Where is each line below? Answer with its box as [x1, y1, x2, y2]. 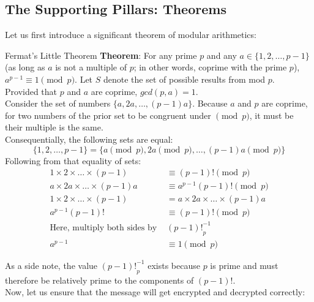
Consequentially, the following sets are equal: [5, 132, 173, 145]
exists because [148, 259, 200, 271]
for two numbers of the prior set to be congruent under [5, 108, 211, 121]
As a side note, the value [5, 259, 98, 271]
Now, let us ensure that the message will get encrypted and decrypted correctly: [5, 285, 305, 298]
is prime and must [210, 259, 278, 271]
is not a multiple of [55, 61, 127, 74]
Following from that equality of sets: [5, 154, 141, 167]
